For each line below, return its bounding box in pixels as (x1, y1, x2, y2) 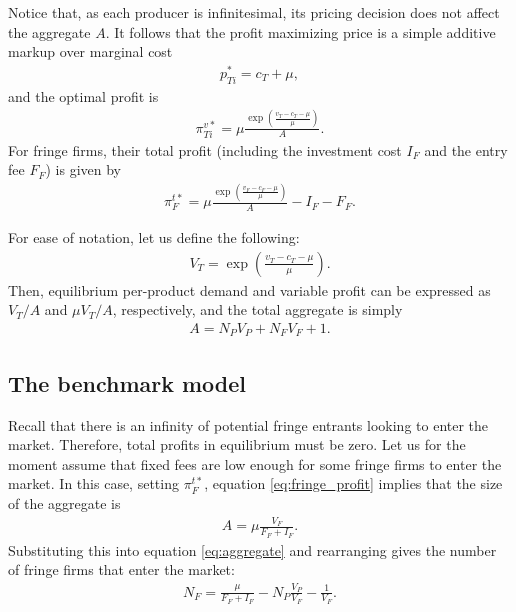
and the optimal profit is (8, 85, 159, 106)
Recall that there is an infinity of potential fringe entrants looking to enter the (8, 414, 489, 435)
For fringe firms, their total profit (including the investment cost (8, 139, 402, 160)
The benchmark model (8, 367, 247, 398)
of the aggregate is (8, 493, 121, 514)
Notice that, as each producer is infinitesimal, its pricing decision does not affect (8, 2, 500, 22)
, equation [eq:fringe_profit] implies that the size (204, 473, 503, 494)
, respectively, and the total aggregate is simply (112, 299, 403, 320)
